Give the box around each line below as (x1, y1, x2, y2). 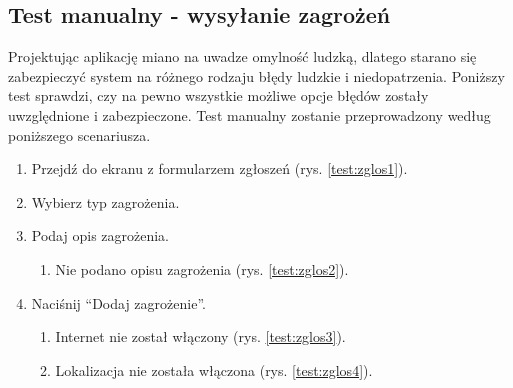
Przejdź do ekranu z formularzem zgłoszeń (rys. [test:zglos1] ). (31, 158, 408, 179)
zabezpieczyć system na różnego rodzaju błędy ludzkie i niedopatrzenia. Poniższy (8, 65, 505, 86)
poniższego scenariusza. (8, 124, 151, 145)
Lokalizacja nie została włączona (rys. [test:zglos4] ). (55, 359, 373, 380)
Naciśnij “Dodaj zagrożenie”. (31, 292, 206, 313)
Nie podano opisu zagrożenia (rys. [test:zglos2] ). (55, 258, 349, 279)
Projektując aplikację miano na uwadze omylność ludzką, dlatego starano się (8, 46, 477, 67)
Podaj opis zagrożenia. (31, 225, 170, 246)
